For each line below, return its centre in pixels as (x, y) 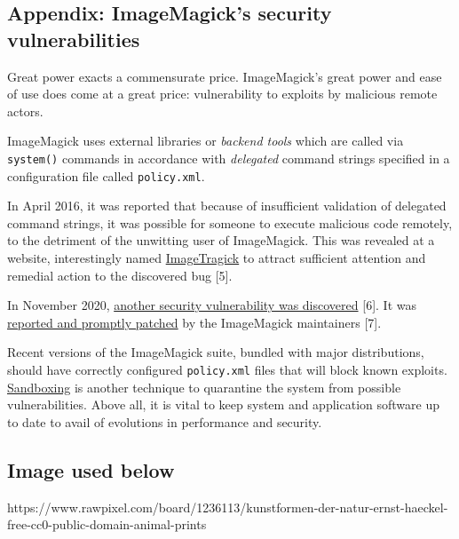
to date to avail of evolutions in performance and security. (165, 421)
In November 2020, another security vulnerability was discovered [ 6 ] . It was (212, 305)
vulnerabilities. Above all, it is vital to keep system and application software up (223, 404)
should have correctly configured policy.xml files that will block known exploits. (227, 370)
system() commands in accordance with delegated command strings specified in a (229, 158)
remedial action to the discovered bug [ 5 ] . (120, 275)
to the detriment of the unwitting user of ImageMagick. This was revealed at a (221, 240)
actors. (25, 111)
